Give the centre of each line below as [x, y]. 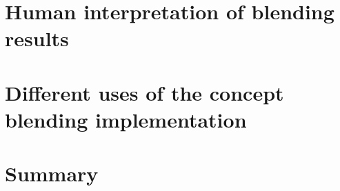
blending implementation [126, 119]
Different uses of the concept [144, 92]
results [37, 38]
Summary [52, 173]
